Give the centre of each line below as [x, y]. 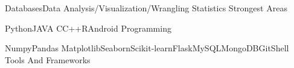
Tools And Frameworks [48, 59]
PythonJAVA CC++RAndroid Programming [88, 28]
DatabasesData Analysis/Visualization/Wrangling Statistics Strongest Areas [146, 8]
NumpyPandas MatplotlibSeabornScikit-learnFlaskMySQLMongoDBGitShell [147, 48]
